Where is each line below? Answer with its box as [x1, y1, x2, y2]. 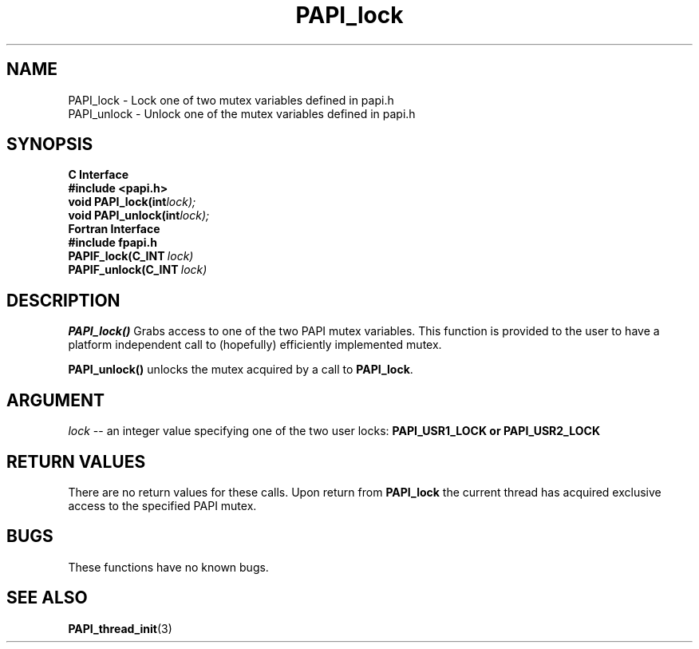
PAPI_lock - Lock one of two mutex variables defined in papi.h [68, 93, 394, 107]
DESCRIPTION [6, 290, 120, 311]
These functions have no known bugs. [68, 560, 269, 574]
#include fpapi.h [68, 235, 157, 250]
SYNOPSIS [6, 134, 93, 155]
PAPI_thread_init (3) [68, 621, 172, 635]
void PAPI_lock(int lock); [68, 195, 196, 209]
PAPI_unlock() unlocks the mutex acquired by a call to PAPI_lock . [68, 362, 413, 377]
